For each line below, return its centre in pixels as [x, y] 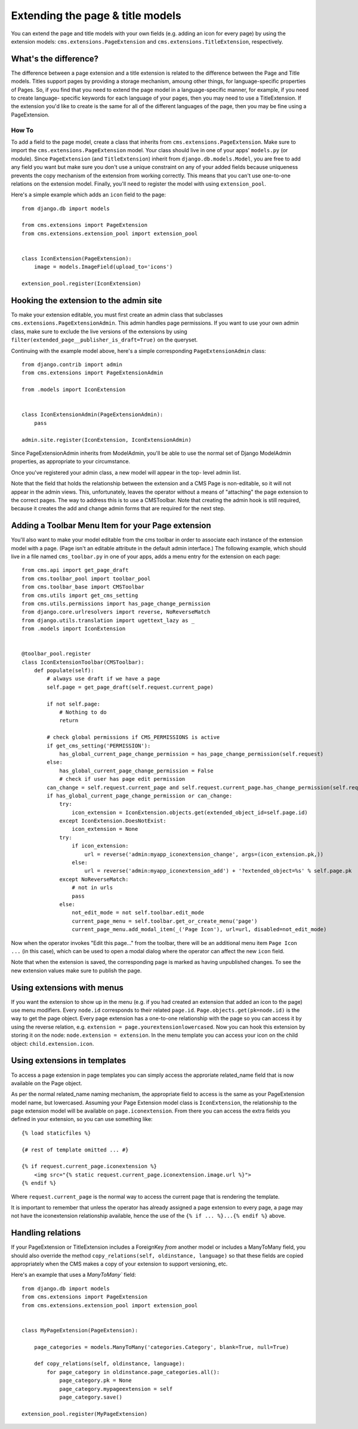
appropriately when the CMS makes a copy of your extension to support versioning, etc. [119, 1264]
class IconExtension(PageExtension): [77, 259]
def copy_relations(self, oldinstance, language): [109, 1364]
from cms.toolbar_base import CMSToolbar [83, 587]
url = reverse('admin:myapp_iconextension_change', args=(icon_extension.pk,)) [204, 854]
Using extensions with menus [67, 988]
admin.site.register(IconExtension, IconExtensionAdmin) [107, 440]
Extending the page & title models [96, 16]
